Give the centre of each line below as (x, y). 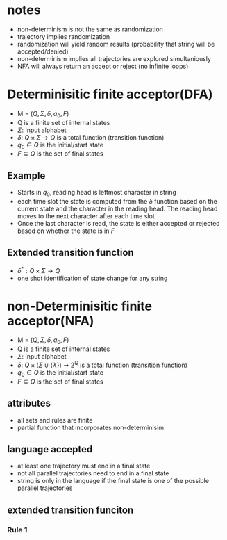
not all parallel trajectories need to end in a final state (93, 473)
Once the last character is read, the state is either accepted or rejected (118, 224)
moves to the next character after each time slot (86, 216)
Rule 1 (17, 530)
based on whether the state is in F (66, 231)
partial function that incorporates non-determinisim (91, 427)
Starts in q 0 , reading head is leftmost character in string (97, 193)
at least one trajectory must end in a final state (84, 466)
